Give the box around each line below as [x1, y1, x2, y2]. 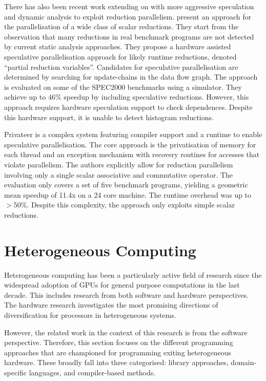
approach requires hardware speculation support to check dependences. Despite [4, 101, 253, 112]
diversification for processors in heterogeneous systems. [4, 309, 176, 320]
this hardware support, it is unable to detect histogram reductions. [4, 111, 214, 122]
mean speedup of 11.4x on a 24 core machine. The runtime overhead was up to [4, 189, 252, 200]
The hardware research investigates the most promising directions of [4, 299, 218, 310]
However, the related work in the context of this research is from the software [4, 327, 248, 337]
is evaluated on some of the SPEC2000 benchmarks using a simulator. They [4, 81, 242, 92]
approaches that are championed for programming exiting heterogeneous [4, 347, 231, 357]
